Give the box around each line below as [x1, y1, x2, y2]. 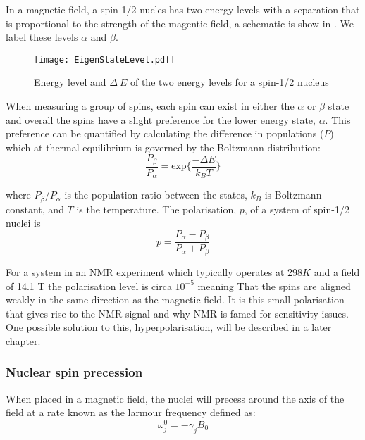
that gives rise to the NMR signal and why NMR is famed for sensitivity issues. [6, 306, 349, 320]
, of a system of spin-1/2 [244, 201, 349, 216]
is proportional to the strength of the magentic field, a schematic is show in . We [6, 15, 354, 30]
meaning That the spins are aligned [197, 278, 351, 293]
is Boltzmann [264, 187, 322, 202]
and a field [314, 264, 360, 279]
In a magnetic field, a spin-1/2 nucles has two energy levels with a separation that [6, 2, 360, 16]
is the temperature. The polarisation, [76, 201, 237, 216]
